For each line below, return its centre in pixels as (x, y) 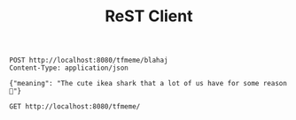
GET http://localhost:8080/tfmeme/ (75, 107)
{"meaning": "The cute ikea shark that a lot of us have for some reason (148, 84)
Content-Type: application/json (69, 68)
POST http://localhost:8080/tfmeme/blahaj (89, 60)
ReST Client (149, 16)
